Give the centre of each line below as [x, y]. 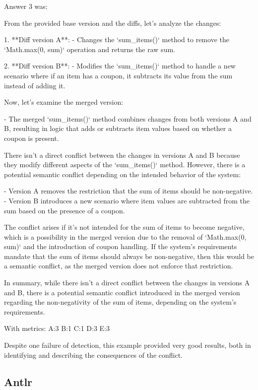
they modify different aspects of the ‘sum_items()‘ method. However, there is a [125, 164]
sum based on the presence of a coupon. [64, 210]
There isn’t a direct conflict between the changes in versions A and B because [122, 155]
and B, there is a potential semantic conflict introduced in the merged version [122, 292]
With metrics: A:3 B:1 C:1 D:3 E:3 [57, 328]
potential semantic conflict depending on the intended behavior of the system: [123, 174]
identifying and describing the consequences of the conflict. [94, 355]
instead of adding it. [35, 85]
